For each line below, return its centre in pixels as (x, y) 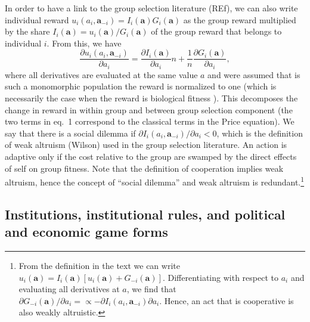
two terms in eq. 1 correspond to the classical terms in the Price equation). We (150, 121)
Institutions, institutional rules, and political (145, 214)
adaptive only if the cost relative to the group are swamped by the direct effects (151, 157)
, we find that (151, 289)
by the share (27, 31)
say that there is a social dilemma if (70, 133)
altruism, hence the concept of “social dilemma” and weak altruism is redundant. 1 (155, 181)
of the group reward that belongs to (216, 31)
